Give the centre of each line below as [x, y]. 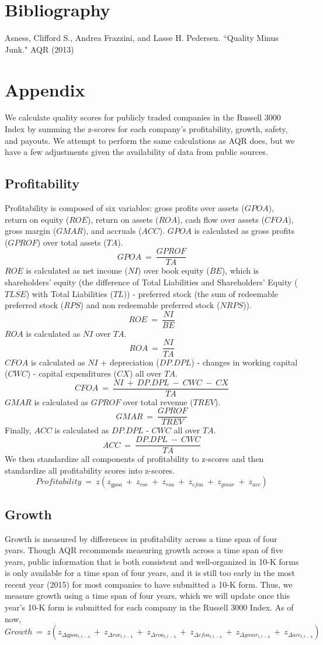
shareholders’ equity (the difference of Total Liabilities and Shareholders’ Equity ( [151, 282]
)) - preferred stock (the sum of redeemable [201, 293]
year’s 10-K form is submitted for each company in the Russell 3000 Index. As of [149, 607]
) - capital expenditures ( [72, 373]
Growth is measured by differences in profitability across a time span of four [141, 538]
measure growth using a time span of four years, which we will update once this [147, 596]
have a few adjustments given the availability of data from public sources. [136, 152]
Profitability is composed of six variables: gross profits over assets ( [125, 208]
